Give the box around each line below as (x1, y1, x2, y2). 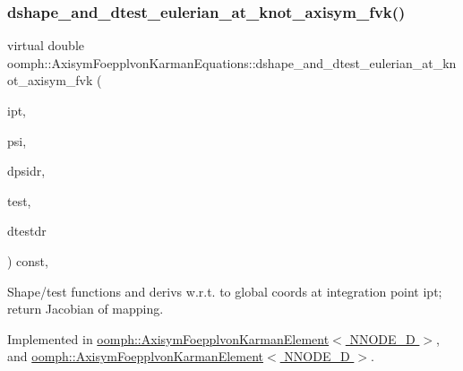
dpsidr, (7, 161, 46, 180)
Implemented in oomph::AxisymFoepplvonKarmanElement (7, 329, 330, 348)
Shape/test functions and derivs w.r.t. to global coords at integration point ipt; (7, 281, 442, 300)
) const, (7, 251, 48, 270)
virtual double (7, 36, 85, 55)
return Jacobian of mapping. (7, 299, 164, 318)
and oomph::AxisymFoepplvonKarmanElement (7, 347, 264, 366)
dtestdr (7, 221, 47, 240)
